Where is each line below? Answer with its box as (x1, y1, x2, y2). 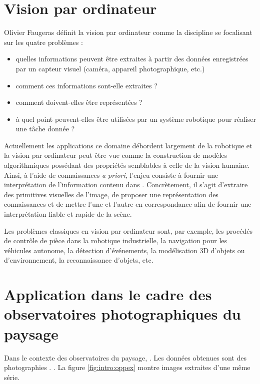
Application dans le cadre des (4, 284, 212, 305)
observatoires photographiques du (4, 304, 241, 324)
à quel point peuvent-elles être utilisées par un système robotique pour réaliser (15, 113, 256, 124)
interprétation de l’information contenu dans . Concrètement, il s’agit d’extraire (4, 179, 248, 190)
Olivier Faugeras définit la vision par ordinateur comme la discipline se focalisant (4, 27, 252, 37)
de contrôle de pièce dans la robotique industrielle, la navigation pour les (4, 235, 227, 246)
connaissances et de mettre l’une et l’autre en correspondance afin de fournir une (4, 199, 251, 209)
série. (4, 372, 20, 382)
